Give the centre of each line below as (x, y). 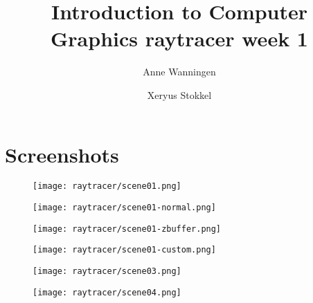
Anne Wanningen (179, 72)
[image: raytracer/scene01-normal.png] (124, 208)
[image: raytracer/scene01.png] (107, 186)
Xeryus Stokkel (179, 94)
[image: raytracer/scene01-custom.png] (124, 250)
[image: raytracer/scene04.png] (107, 292)
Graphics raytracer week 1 (179, 38)
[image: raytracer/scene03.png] (107, 272)
